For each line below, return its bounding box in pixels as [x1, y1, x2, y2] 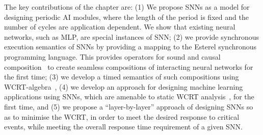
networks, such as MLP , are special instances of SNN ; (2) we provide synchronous [4, 31, 259, 42]
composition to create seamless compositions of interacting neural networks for [4, 61, 253, 72]
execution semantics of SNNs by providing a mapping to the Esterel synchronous [4, 41, 257, 52]
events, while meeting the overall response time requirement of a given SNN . [4, 121, 243, 132]
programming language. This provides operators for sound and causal [4, 51, 221, 62]
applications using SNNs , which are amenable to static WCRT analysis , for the [4, 91, 254, 102]
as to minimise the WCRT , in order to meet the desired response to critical [4, 111, 240, 122]
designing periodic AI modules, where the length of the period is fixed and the [4, 11, 249, 22]
